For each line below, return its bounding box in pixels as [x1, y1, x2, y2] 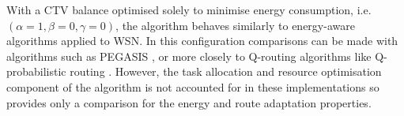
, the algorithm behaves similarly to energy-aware [115, 17, 355, 33]
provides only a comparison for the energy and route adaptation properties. [6, 94, 372, 110]
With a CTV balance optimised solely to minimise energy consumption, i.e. [6, 2, 372, 17]
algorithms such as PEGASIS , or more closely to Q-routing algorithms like [6, 47, 372, 64]
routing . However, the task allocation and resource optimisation [70, 63, 382, 80]
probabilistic [6, 63, 66, 80]
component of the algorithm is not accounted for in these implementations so [6, 78, 379, 95]
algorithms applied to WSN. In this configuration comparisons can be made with [6, 32, 398, 49]
